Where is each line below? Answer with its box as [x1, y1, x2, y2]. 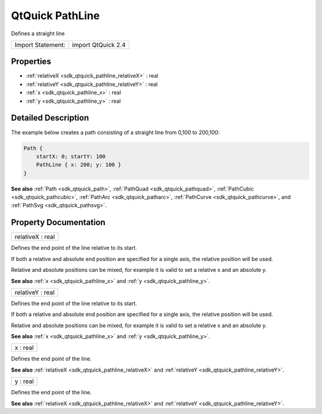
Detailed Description [11, 113, 89, 123]
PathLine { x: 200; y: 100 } [36, 161, 122, 168]
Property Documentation [11, 217, 106, 228]
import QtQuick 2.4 [72, 41, 126, 49]
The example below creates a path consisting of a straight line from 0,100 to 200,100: [11, 128, 220, 136]
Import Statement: [14, 41, 66, 49]
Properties [11, 57, 51, 67]
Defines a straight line [11, 30, 65, 37]
